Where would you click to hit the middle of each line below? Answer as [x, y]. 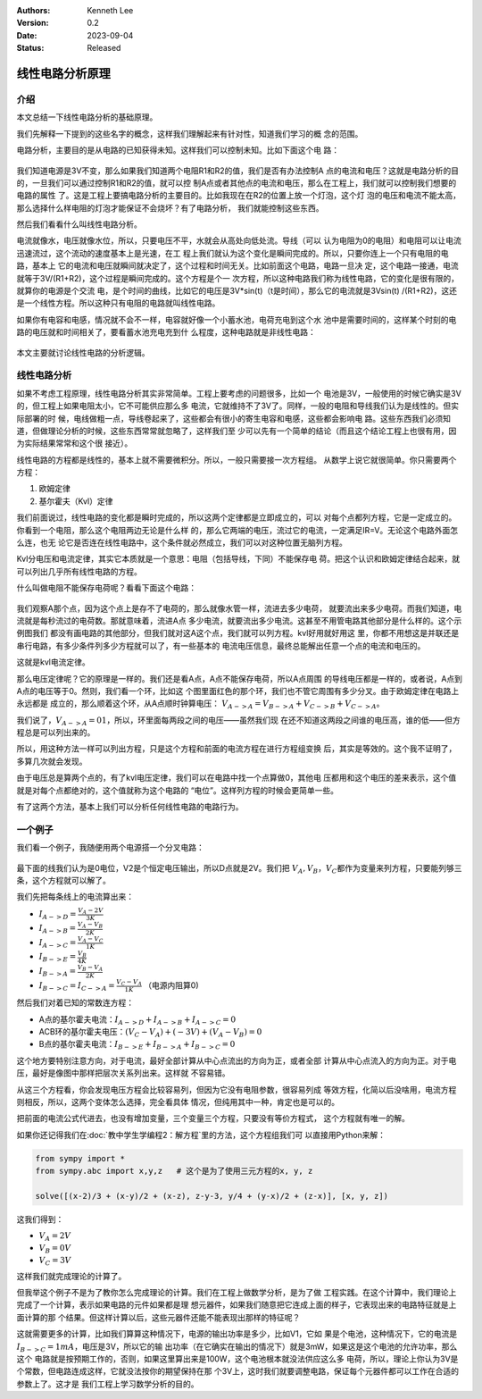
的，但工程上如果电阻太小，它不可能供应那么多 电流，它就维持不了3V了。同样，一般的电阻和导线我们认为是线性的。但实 [238, 406]
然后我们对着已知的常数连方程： [75, 1003]
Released [104, 48]
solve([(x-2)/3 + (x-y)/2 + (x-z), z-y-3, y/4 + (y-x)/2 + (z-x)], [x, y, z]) [212, 1196]
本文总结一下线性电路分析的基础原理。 [87, 117]
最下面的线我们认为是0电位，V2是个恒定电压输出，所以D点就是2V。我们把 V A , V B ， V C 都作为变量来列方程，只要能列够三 [239, 869]
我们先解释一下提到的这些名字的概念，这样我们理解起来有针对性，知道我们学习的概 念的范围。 [190, 133]
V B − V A [90, 968]
